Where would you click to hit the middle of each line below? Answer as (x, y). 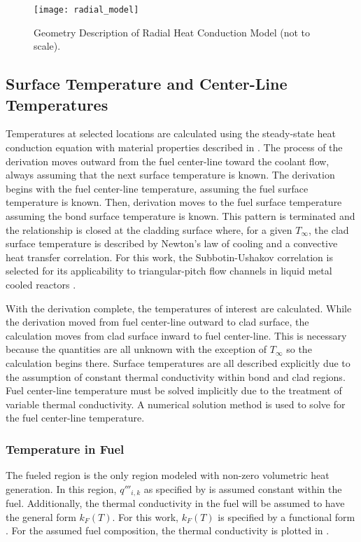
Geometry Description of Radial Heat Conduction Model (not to (172, 32)
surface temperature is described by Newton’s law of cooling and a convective (172, 243)
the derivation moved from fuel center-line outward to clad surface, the (157, 322)
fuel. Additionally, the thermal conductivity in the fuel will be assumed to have (175, 503)
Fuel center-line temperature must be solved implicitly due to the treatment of (174, 390)
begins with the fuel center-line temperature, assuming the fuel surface (157, 188)
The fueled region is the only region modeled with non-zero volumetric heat (168, 475)
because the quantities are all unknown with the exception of (136, 349)
